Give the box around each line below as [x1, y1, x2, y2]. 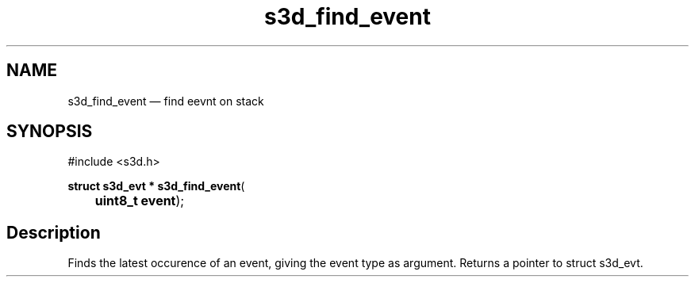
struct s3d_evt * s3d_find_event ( [67, 179, 245, 193]
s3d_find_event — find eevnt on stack [67, 94, 264, 108]
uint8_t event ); [94, 193, 185, 209]
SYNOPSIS [6, 121, 93, 142]
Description [6, 222, 101, 243]
